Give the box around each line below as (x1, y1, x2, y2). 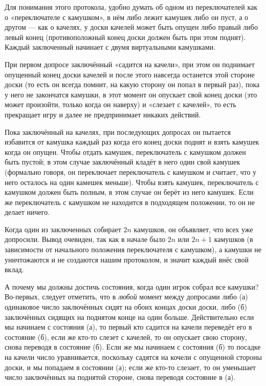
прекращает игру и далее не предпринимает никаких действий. (5, 109, 201, 119)
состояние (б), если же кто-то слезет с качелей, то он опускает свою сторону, (5, 331, 247, 342)
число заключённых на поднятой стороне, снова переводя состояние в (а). (5, 372, 236, 382)
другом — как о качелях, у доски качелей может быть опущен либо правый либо (5, 22, 258, 32)
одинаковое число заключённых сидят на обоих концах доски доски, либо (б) (5, 301, 247, 312)
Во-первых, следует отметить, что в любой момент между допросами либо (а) (5, 291, 248, 302)
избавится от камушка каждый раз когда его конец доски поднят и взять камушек (5, 136, 259, 147)
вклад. (5, 264, 24, 275)
